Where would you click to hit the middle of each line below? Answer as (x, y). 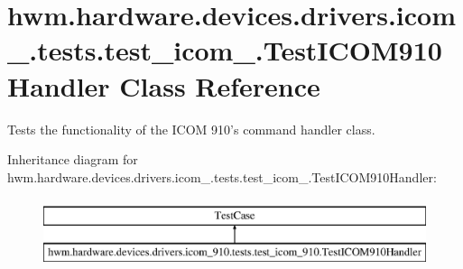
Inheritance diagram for (73, 159)
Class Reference (220, 85)
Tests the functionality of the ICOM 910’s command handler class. (191, 129)
